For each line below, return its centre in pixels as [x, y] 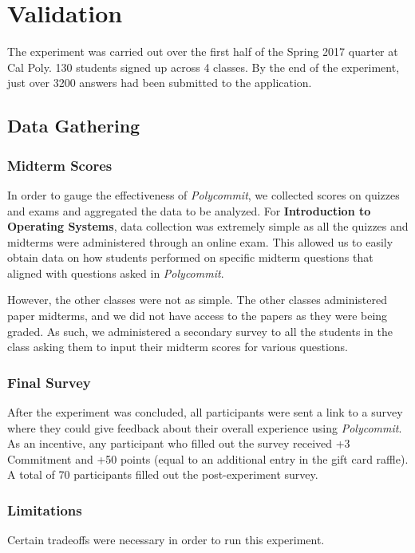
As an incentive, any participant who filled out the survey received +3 [179, 443]
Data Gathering [74, 126]
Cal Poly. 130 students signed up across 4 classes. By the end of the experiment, [204, 67]
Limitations [45, 510]
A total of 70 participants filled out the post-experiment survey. [163, 474]
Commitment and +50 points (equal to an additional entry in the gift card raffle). [208, 458]
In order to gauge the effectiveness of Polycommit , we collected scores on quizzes [204, 194]
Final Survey [49, 382]
